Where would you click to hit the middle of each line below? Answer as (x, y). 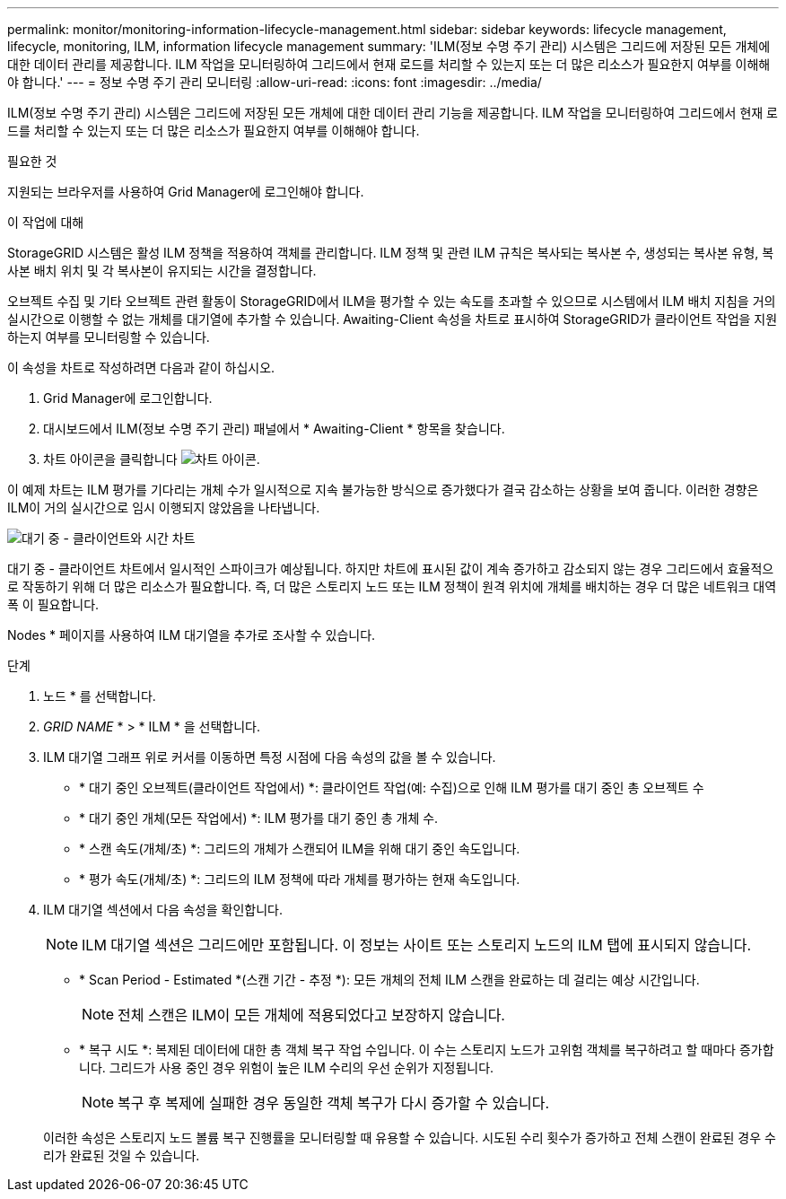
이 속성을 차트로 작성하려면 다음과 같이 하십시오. (141, 368)
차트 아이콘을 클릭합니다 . (152, 459)
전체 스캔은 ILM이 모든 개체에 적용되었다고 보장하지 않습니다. (311, 1015)
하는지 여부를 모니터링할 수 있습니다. (109, 337)
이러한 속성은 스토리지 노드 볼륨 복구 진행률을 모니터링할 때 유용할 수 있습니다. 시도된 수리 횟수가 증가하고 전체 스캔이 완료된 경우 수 (410, 1138)
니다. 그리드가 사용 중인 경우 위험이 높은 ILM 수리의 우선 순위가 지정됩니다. (287, 1068)
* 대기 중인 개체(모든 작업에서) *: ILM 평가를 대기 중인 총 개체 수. (259, 818)
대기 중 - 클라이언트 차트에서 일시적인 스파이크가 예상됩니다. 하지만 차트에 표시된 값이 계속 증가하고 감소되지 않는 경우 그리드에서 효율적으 (391, 569)
